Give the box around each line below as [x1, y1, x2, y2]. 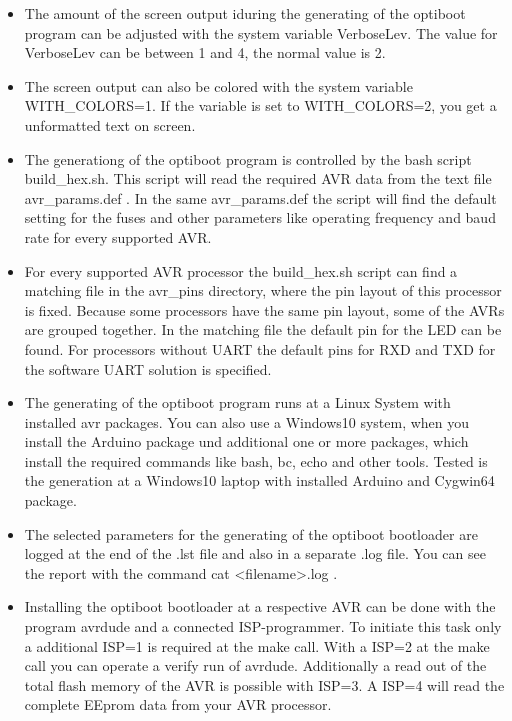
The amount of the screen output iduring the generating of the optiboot [24, 3, 466, 23]
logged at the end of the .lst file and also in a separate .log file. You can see [24, 543, 486, 564]
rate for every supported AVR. [24, 226, 212, 247]
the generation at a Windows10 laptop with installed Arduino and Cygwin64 [24, 470, 495, 491]
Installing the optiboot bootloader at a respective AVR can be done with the [24, 596, 496, 617]
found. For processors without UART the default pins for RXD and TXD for [24, 338, 496, 359]
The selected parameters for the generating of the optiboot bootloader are [24, 523, 478, 544]
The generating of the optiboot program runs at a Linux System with [24, 392, 451, 413]
